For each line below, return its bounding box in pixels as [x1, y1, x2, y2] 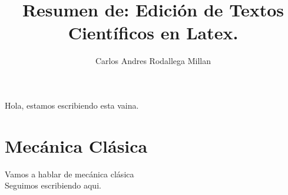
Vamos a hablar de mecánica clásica [5, 167, 134, 180]
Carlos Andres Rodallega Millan [95, 55, 211, 67]
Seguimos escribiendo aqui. [5, 179, 101, 191]
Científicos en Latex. [68, 21, 239, 45]
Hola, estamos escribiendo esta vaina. [5, 99, 139, 111]
